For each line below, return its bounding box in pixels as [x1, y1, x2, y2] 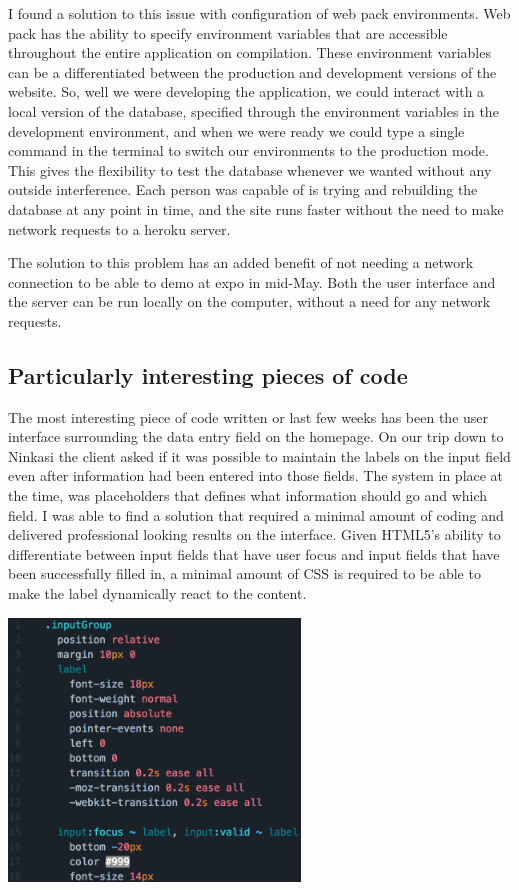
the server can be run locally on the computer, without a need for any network [8, 291, 491, 312]
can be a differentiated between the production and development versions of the [8, 61, 497, 82]
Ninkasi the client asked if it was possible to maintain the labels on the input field [8, 445, 511, 466]
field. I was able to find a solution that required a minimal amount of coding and [8, 504, 504, 525]
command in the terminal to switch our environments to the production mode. [8, 140, 489, 161]
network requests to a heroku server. [8, 218, 231, 239]
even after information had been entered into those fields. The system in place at [8, 465, 504, 486]
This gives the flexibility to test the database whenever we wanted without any [8, 159, 492, 180]
